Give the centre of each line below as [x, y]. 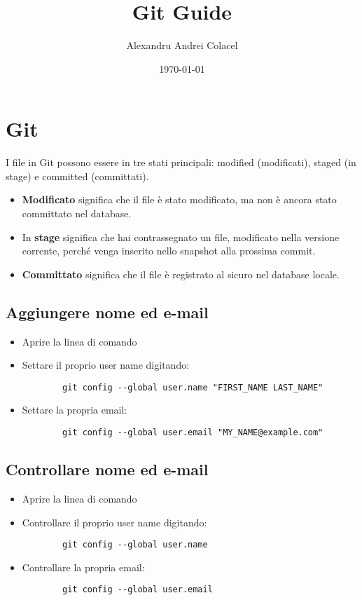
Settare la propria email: [75, 410]
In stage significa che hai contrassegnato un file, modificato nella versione [181, 237]
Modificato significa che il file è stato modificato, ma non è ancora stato [179, 199]
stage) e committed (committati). [77, 176]
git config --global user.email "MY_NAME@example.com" [193, 433]
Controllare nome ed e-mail [107, 469]
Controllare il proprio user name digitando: [114, 522]
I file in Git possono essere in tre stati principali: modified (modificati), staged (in [181, 162]
